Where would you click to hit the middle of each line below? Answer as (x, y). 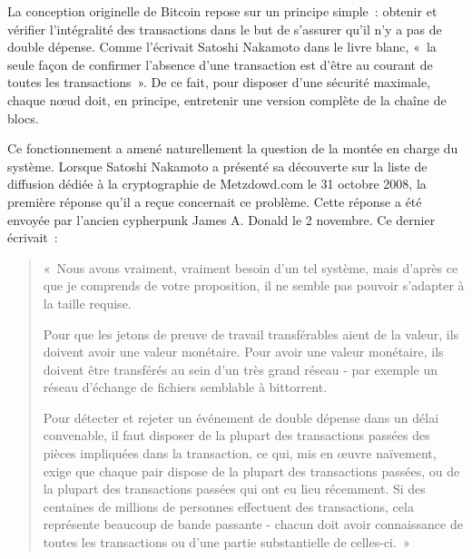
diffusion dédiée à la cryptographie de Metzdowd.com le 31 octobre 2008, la (217, 184)
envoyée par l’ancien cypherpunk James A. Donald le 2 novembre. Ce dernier (221, 219)
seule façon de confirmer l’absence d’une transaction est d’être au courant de (220, 64)
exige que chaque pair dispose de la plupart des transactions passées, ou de (251, 471)
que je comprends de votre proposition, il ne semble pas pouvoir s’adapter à (254, 285)
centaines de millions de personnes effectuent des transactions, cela (228, 506)
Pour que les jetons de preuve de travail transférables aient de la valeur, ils (251, 333)
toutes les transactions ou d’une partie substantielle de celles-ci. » (226, 542)
